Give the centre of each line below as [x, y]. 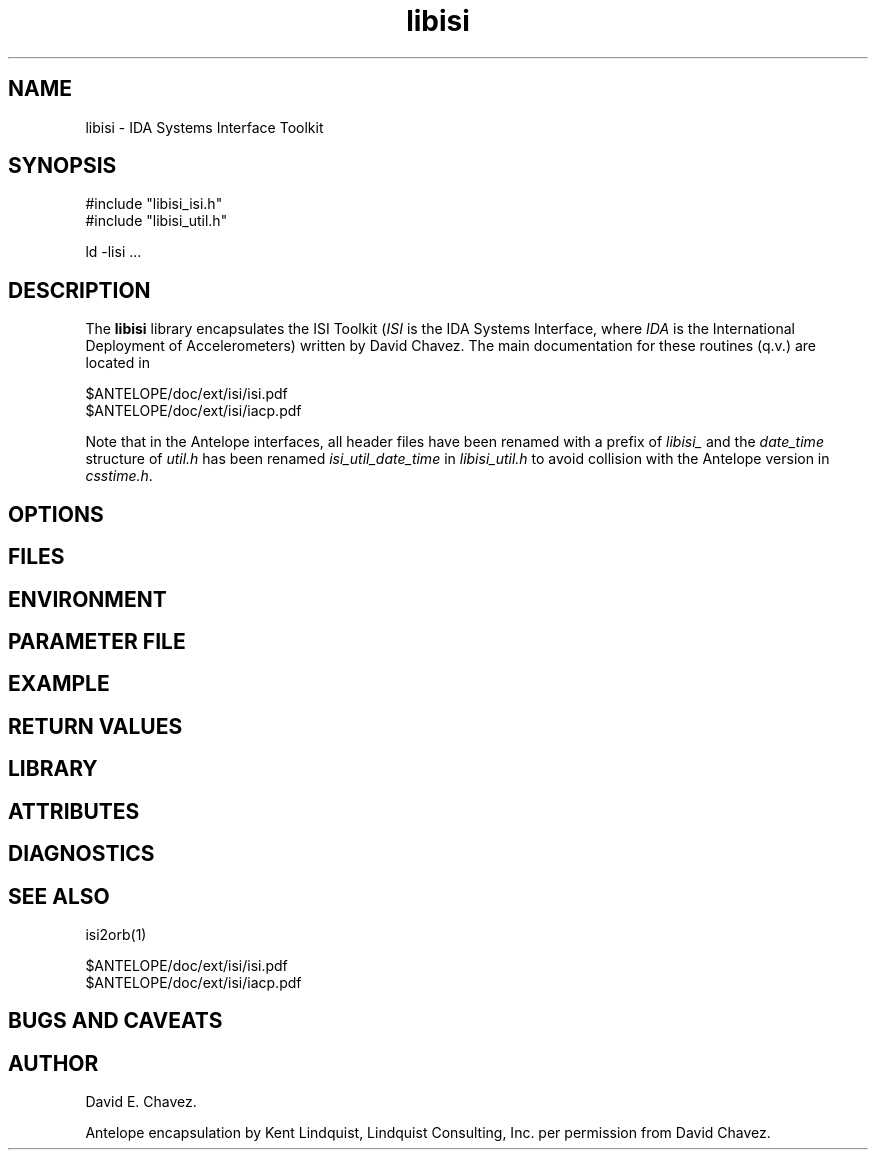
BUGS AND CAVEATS [115, 1021]
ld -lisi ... [113, 252]
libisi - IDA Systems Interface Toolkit [204, 127]
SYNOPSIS [62, 166]
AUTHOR [53, 1063]
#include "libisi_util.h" [156, 221]
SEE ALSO [59, 896]
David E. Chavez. [141, 1102]
